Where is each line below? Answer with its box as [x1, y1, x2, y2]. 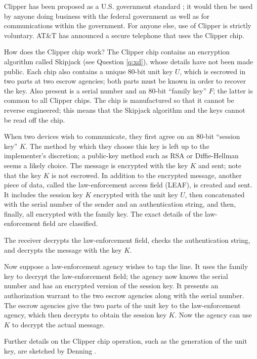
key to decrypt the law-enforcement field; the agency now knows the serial [4, 270, 228, 281]
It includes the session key [4, 189, 83, 199]
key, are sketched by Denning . [4, 346, 96, 356]
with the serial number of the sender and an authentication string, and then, [4, 199, 236, 209]
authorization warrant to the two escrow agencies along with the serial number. [4, 290, 244, 301]
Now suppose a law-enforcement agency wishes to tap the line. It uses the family [4, 261, 248, 271]
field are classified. [43, 218, 98, 228]
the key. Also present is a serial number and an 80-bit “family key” [4, 85, 207, 95]
